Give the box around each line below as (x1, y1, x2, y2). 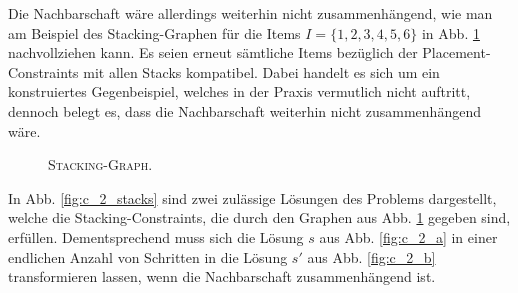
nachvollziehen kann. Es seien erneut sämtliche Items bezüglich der (8, 42, 418, 63)
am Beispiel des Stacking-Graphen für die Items (8, 22, 301, 43)
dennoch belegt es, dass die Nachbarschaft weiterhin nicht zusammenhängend (8, 100, 481, 121)
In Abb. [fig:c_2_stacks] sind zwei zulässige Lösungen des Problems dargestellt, (8, 187, 497, 208)
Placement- (422, 42, 491, 63)
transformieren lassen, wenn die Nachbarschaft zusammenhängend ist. (8, 266, 436, 287)
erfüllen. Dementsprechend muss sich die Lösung (8, 226, 304, 247)
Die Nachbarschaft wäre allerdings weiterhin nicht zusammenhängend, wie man (8, 3, 493, 23)
